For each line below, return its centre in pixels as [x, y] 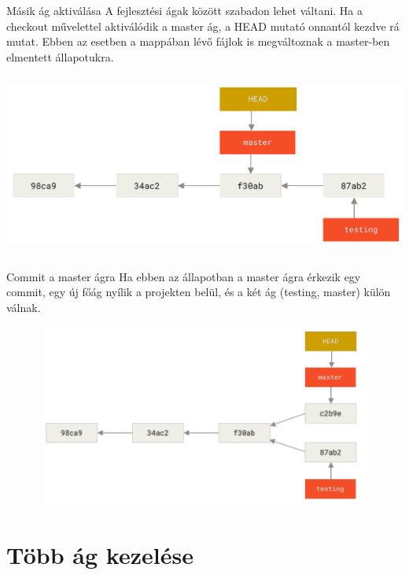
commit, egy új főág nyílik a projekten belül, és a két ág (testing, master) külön [199, 292]
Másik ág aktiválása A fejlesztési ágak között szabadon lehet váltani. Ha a [185, 10]
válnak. [24, 307]
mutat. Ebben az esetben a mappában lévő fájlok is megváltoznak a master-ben [198, 41]
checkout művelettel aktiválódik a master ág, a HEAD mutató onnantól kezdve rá [203, 26]
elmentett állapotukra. [60, 56]
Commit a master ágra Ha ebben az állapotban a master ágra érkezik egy [184, 276]
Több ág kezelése [100, 555]
